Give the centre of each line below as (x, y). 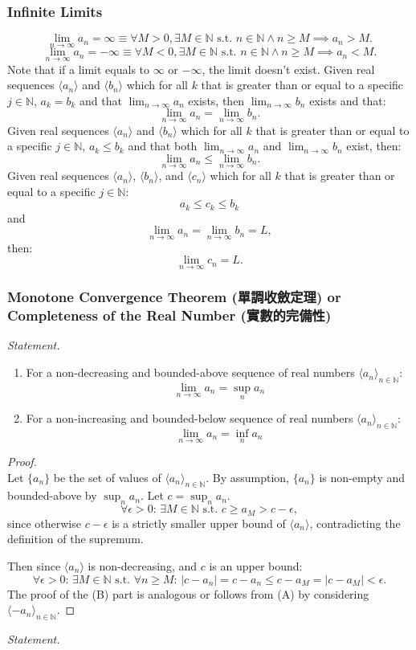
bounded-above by (52, 495)
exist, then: (374, 146)
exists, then (216, 100)
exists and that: (348, 100)
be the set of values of (107, 477)
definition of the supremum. (75, 539)
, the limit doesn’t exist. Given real (288, 69)
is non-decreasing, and (143, 565)
